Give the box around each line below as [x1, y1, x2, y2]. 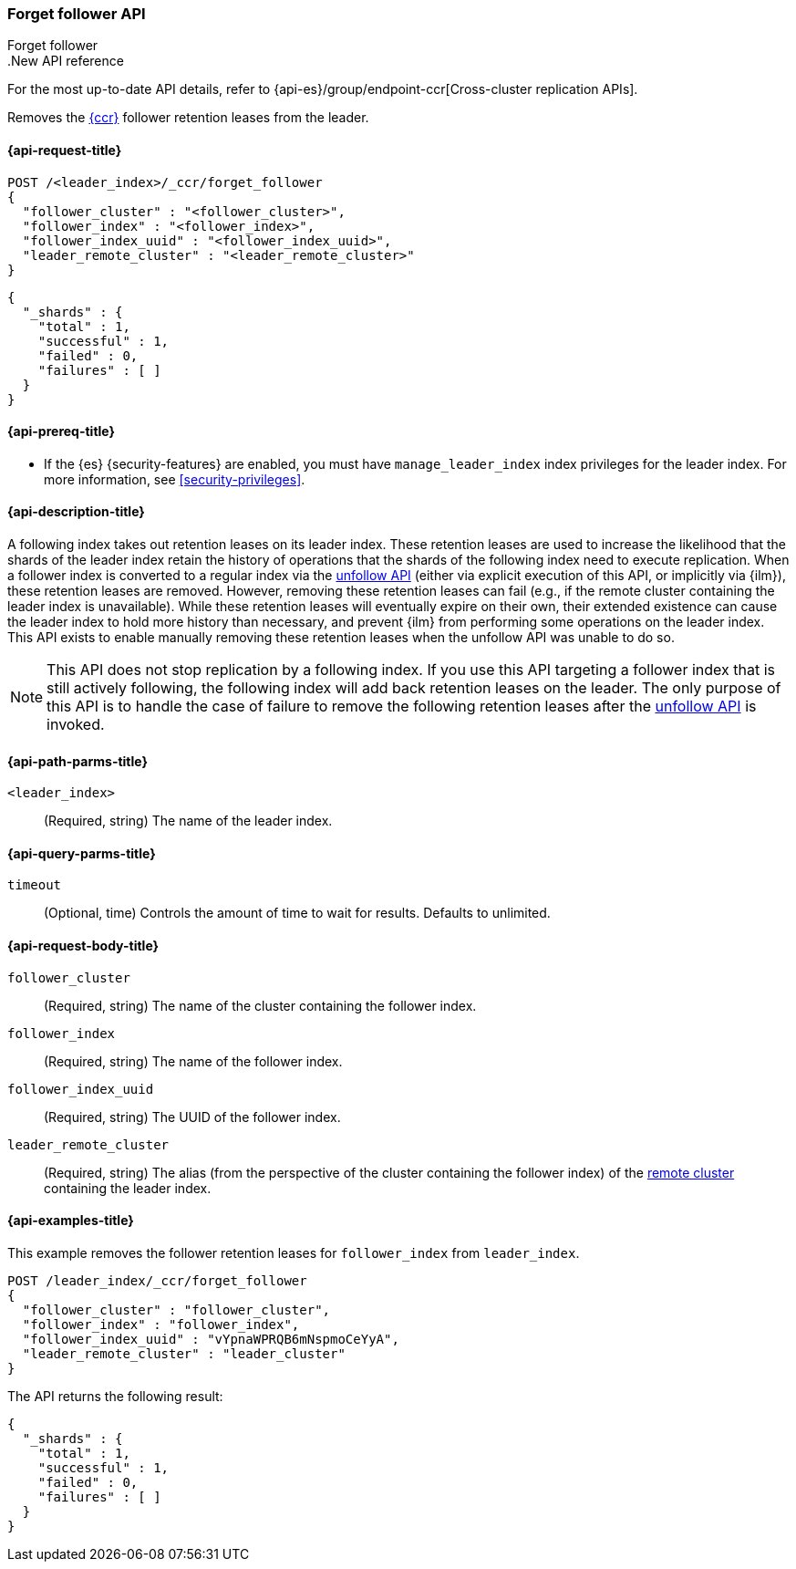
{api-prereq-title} [7, 423, 116, 440]
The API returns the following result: [7, 1387, 223, 1404]
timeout [7, 878, 62, 893]
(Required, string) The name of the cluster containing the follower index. [44, 997, 477, 1013]
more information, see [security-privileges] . [44, 471, 305, 487]
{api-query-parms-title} [7, 845, 156, 861]
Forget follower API [7, 5, 146, 23]
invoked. [47, 715, 105, 734]
